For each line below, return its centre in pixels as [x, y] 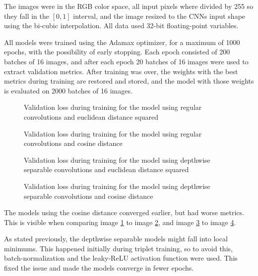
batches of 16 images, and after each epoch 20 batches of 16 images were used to [126, 61]
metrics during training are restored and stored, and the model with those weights [129, 81]
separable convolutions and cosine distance [89, 196]
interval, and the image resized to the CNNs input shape [159, 16]
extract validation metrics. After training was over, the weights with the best [121, 71]
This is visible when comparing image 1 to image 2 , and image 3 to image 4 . [120, 222]
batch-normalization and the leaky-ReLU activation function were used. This [121, 258]
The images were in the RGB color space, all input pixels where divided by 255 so [129, 6]
